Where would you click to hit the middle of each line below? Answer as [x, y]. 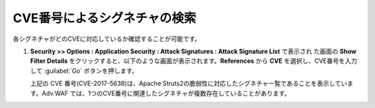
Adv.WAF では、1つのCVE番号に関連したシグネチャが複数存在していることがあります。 [166, 93]
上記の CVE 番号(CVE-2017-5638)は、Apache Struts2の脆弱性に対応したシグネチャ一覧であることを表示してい [189, 84]
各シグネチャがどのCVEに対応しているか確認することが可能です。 [107, 39]
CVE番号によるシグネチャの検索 [105, 18]
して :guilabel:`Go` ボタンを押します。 [84, 71]
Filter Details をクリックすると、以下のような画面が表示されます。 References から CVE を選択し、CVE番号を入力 [194, 61]
